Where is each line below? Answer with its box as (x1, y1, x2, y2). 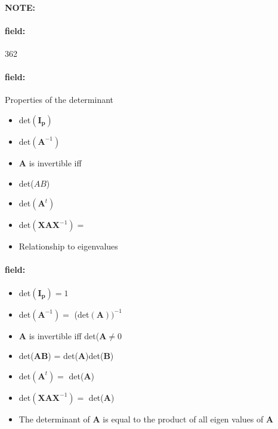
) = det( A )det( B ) (48, 349, 114, 362)
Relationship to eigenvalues (18, 240, 118, 252)
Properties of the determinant (5, 93, 114, 106)
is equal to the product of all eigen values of (103, 412, 264, 425)
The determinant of (18, 412, 90, 425)
